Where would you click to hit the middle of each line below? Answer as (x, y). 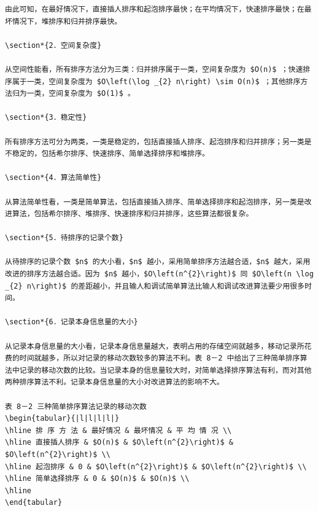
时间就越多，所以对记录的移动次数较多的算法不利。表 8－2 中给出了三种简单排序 (160, 358)
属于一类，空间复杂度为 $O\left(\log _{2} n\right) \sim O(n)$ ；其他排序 (156, 81)
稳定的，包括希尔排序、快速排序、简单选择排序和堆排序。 (111, 154)
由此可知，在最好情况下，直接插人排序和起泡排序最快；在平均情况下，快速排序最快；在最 (158, 9)
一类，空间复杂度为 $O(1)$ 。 (81, 94)
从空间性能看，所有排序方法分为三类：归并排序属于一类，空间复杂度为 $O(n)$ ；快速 (154, 69)
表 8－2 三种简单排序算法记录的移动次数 (76, 406)
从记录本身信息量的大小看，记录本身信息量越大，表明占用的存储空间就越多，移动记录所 (155, 346)
